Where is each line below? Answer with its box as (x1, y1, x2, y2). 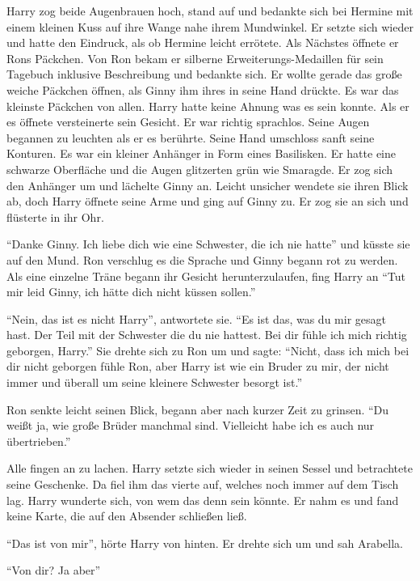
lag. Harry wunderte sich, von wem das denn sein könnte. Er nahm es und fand (6, 491, 399, 508)
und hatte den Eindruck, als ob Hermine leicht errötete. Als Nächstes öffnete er (6, 34, 399, 51)
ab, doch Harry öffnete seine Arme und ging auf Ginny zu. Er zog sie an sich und (6, 193, 409, 210)
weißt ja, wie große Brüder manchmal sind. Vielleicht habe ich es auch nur (6, 417, 375, 434)
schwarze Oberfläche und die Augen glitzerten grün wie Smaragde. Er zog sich (6, 160, 393, 177)
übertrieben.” (6, 432, 71, 449)
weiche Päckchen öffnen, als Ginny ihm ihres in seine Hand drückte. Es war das (6, 81, 399, 98)
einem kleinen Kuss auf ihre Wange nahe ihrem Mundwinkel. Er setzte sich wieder (6, 18, 414, 35)
